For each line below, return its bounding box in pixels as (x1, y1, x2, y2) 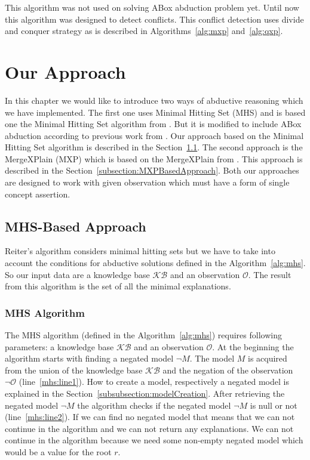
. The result (248, 268, 291, 280)
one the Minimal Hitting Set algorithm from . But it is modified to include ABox (5, 118, 302, 130)
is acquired (247, 352, 287, 365)
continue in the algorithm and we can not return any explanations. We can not (5, 422, 294, 434)
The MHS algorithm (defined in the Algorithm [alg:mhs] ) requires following (5, 329, 282, 341)
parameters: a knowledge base (5, 340, 114, 353)
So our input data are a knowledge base (5, 268, 150, 280)
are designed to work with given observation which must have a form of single (5, 176, 290, 189)
